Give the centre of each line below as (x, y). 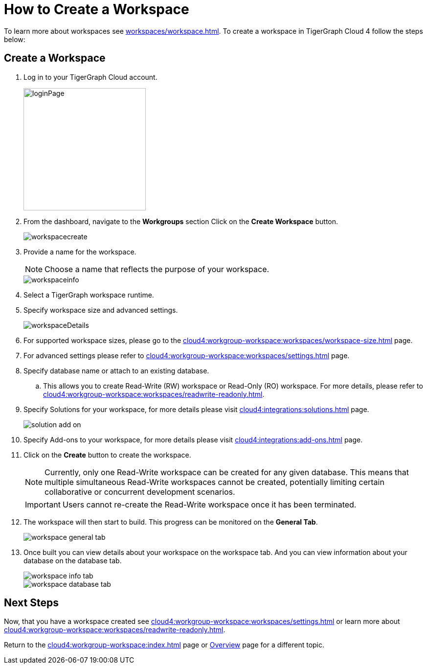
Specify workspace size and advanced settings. (101, 310)
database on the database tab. (73, 560)
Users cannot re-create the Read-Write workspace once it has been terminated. (209, 504)
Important (43, 504)
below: (15, 39)
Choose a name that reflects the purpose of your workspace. (157, 269)
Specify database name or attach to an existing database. (116, 370)
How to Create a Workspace (97, 9)
